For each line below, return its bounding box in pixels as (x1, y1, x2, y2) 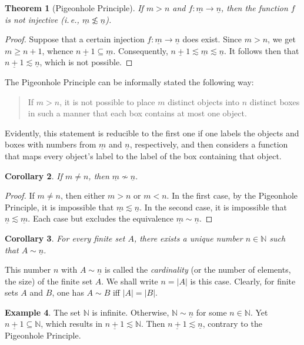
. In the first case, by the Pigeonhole (166, 189, 298, 202)
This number (5, 263, 51, 276)
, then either (60, 189, 105, 202)
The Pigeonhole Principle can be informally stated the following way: (5, 75, 254, 88)
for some (196, 306, 227, 318)
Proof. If (5, 189, 35, 202)
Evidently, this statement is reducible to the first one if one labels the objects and (5, 126, 299, 139)
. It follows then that (224, 44, 299, 56)
